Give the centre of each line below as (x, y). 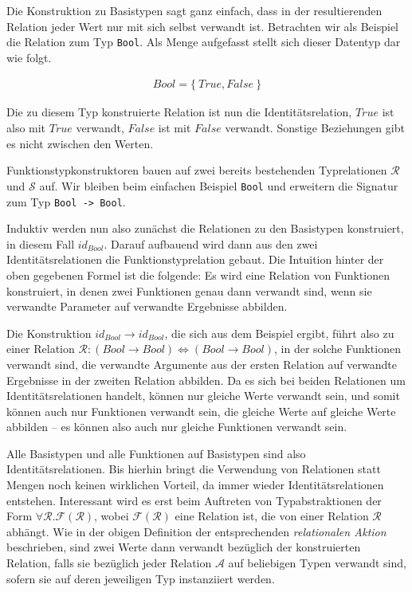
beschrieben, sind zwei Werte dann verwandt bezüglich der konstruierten (184, 547)
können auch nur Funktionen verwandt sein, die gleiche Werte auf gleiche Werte (201, 411)
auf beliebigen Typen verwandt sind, (317, 563)
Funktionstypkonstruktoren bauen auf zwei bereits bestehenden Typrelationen (197, 170)
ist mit (175, 128)
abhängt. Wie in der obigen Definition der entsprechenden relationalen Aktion (196, 531)
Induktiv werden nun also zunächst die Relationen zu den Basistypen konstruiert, (205, 228)
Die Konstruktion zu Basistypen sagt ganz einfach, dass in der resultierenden (194, 10)
